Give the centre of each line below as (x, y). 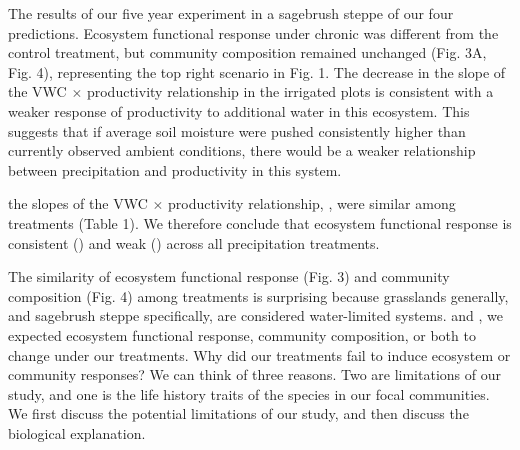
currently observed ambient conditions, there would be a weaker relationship (242, 150)
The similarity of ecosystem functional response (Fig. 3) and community (229, 276)
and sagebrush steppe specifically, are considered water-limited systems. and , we (256, 315)
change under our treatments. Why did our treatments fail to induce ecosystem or (259, 354)
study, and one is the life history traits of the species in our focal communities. (249, 393)
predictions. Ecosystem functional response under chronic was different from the (253, 32)
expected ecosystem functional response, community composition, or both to (242, 334)
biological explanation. (77, 432)
